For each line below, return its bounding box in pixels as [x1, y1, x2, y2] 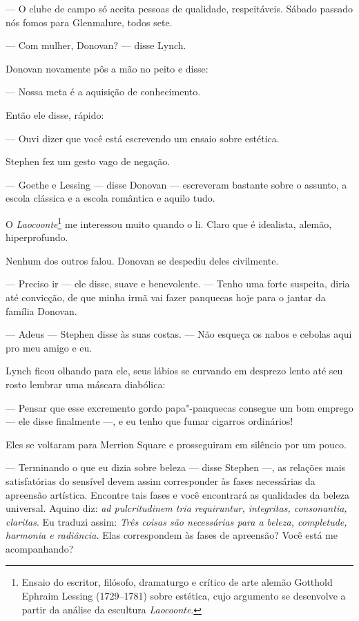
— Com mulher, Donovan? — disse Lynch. [6, 38, 186, 52]
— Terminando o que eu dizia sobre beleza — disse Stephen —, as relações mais [6, 460, 346, 475]
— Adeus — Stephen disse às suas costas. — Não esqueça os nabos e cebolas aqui [6, 327, 352, 341]
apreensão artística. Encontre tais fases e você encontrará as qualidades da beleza [6, 487, 349, 501]
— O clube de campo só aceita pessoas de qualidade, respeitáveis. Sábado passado [6, 1, 353, 15]
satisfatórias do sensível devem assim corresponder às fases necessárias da [6, 473, 316, 488]
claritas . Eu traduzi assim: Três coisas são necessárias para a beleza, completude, [6, 514, 347, 528]
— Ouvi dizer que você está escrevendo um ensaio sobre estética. [6, 131, 280, 145]
